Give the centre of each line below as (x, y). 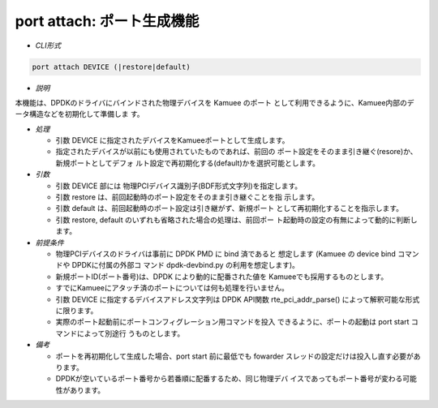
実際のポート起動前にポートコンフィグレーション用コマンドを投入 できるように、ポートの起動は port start (232, 322)
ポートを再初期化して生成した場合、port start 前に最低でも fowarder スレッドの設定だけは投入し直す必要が (234, 356)
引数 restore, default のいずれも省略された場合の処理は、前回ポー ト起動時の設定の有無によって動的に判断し (236, 220)
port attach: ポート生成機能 (107, 21)
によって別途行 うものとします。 (131, 333)
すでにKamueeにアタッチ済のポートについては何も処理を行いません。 (172, 288)
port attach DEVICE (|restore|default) (111, 67)
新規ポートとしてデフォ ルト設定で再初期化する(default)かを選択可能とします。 (188, 163)
